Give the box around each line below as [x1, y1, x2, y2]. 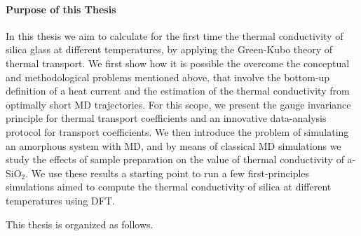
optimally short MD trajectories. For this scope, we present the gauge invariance [6, 97, 351, 111]
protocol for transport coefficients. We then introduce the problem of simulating [6, 124, 349, 139]
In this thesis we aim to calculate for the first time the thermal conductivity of [6, 28, 343, 43]
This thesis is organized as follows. [6, 216, 154, 231]
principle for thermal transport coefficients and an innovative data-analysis [6, 111, 327, 125]
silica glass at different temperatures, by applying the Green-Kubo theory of [6, 42, 333, 57]
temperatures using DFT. [6, 193, 115, 207]
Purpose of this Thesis [6, 1, 116, 16]
